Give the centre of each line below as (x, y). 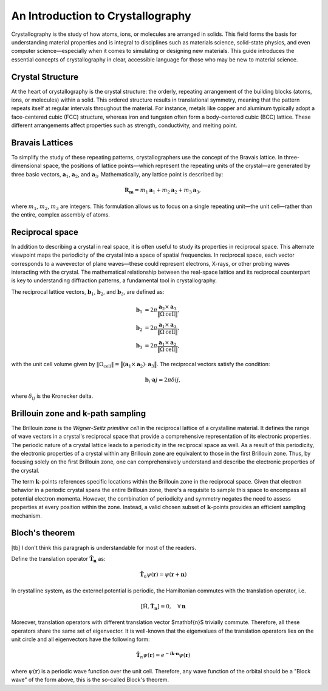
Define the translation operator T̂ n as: (58, 559)
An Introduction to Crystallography (101, 16)
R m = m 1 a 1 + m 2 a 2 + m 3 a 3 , (163, 191)
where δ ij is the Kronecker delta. (52, 397)
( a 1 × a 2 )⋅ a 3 (138, 365)
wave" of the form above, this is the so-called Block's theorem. (90, 680)
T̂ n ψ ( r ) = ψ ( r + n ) (163, 575)
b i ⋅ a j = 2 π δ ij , (163, 381)
